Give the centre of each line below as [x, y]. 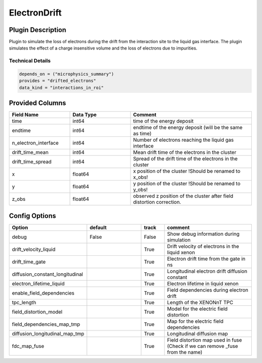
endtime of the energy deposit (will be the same [188, 128]
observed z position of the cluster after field [183, 196]
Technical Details [30, 61]
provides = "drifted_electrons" [58, 81]
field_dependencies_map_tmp [46, 324]
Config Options [33, 216]
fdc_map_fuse [28, 346]
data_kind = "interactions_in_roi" [61, 88]
